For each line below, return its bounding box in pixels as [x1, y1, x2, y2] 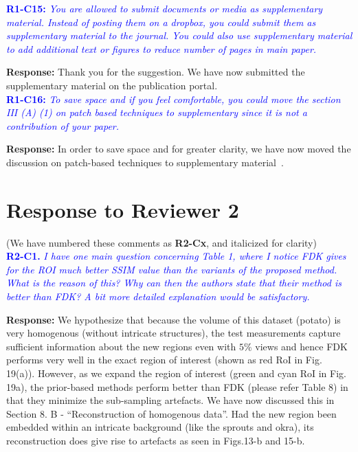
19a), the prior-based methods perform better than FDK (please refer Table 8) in [6, 379, 348, 394]
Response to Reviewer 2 [6, 195, 239, 223]
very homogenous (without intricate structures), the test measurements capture [6, 326, 341, 340]
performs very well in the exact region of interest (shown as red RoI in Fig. [6, 352, 322, 367]
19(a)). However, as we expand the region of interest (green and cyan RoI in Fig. [6, 366, 346, 380]
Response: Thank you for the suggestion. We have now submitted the [6, 65, 305, 79]
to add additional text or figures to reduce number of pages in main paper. [6, 41, 317, 56]
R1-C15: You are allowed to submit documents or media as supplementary [6, 1, 323, 15]
